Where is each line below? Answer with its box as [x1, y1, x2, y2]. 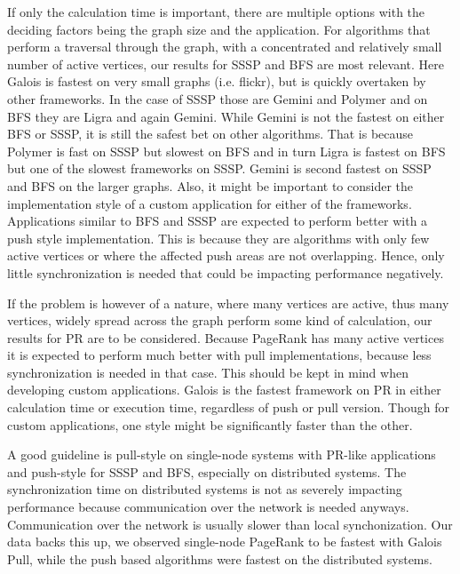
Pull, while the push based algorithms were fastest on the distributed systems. [7, 549, 432, 568]
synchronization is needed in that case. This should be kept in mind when [7, 363, 408, 381]
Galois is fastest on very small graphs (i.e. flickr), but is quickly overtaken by [7, 72, 426, 91]
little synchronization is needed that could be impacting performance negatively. [7, 263, 444, 282]
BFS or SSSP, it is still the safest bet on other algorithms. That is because [7, 124, 414, 143]
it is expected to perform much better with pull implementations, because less [7, 346, 432, 364]
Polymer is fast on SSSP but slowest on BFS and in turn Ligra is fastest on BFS [7, 141, 446, 160]
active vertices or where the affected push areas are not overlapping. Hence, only [7, 246, 445, 265]
